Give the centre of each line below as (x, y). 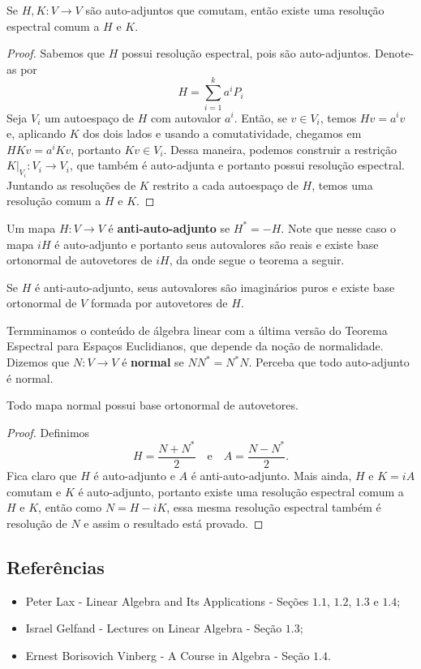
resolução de (37, 523)
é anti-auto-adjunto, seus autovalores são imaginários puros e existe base (215, 287)
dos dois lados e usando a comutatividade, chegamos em (222, 133)
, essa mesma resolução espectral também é (274, 507)
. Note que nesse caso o (339, 227)
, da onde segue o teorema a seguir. (257, 260)
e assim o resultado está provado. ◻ (174, 523)
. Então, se (260, 117)
